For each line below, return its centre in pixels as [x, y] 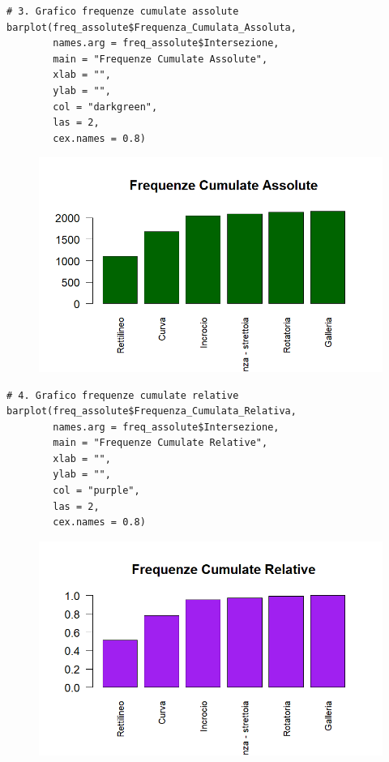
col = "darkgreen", [105, 107]
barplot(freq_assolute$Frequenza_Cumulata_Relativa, [152, 411]
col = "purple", [96, 491]
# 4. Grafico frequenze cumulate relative [123, 395]
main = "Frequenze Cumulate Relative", [160, 443]
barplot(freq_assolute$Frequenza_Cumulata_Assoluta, [152, 27]
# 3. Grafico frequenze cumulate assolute [123, 11]
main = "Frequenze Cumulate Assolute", [160, 59]
